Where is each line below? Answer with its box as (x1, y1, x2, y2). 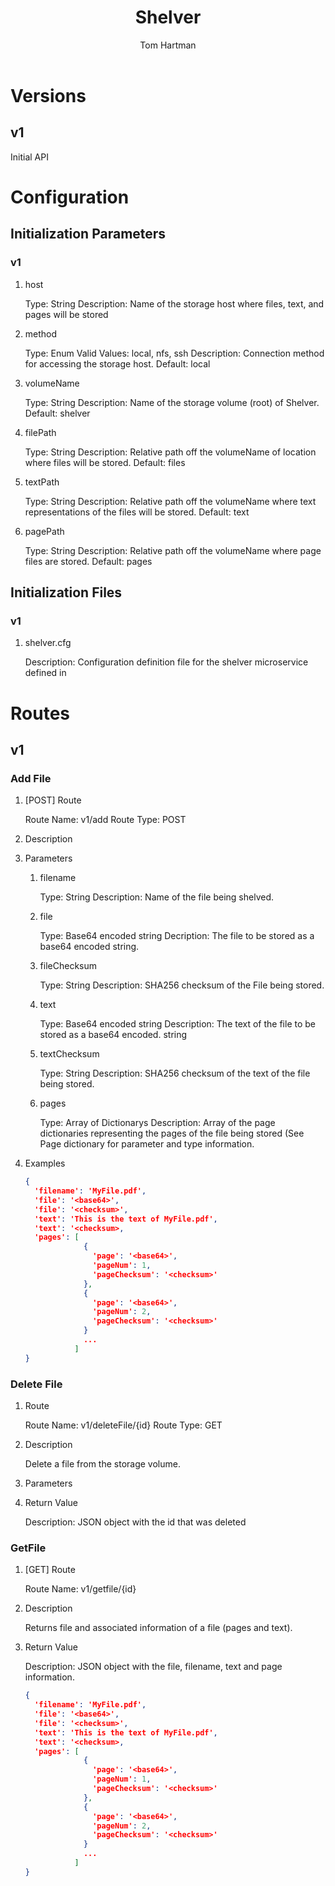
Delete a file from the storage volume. (24, 1457, 181, 1470)
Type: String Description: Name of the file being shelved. (39, 891, 274, 903)
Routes (10, 702, 70, 725)
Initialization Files (10, 584, 123, 601)
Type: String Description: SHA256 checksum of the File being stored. (39, 979, 325, 991)
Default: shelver (24, 407, 91, 419)
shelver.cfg (24, 637, 72, 649)
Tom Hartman (139, 39, 197, 51)
